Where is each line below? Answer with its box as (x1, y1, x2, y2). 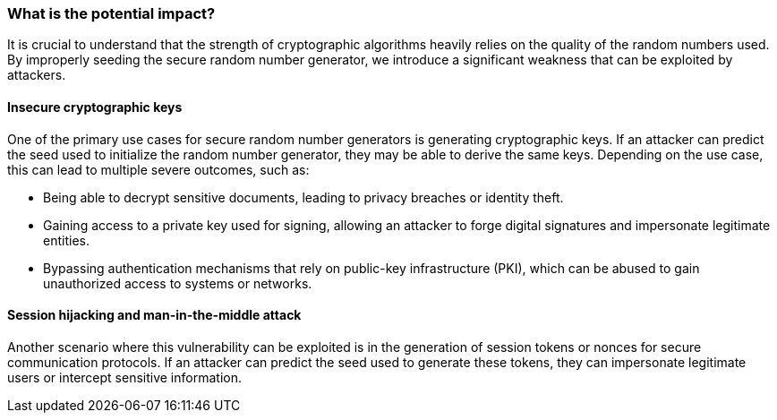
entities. (43, 232, 90, 248)
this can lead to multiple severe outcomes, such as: (7, 161, 310, 177)
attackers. (7, 67, 66, 83)
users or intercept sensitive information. (7, 369, 242, 385)
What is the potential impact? (7, 4, 216, 22)
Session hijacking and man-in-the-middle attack (7, 307, 302, 323)
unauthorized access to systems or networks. (43, 275, 312, 291)
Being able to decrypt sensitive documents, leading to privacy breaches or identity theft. (43, 189, 564, 205)
